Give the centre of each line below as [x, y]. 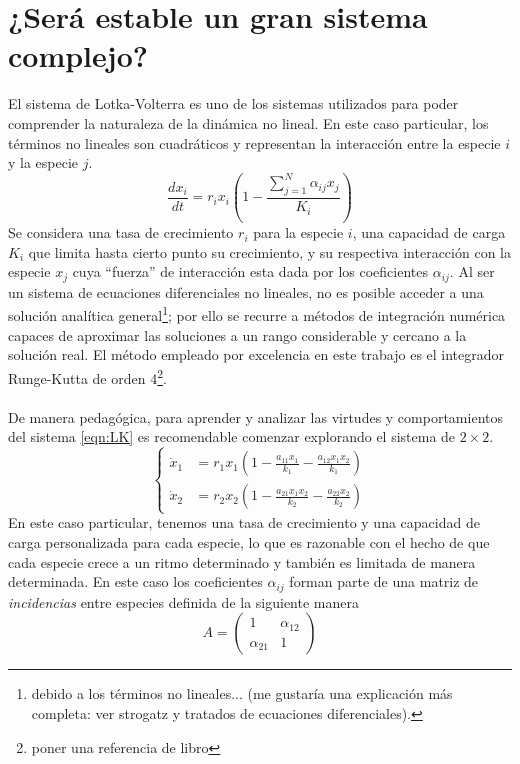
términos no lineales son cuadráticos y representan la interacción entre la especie [254, 142]
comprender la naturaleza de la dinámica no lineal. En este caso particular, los [248, 122]
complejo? [78, 55]
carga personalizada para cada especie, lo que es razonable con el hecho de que [249, 542]
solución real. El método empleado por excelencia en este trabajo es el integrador [256, 354]
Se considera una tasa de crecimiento [121, 232]
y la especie [43, 162]
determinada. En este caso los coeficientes [135, 581]
